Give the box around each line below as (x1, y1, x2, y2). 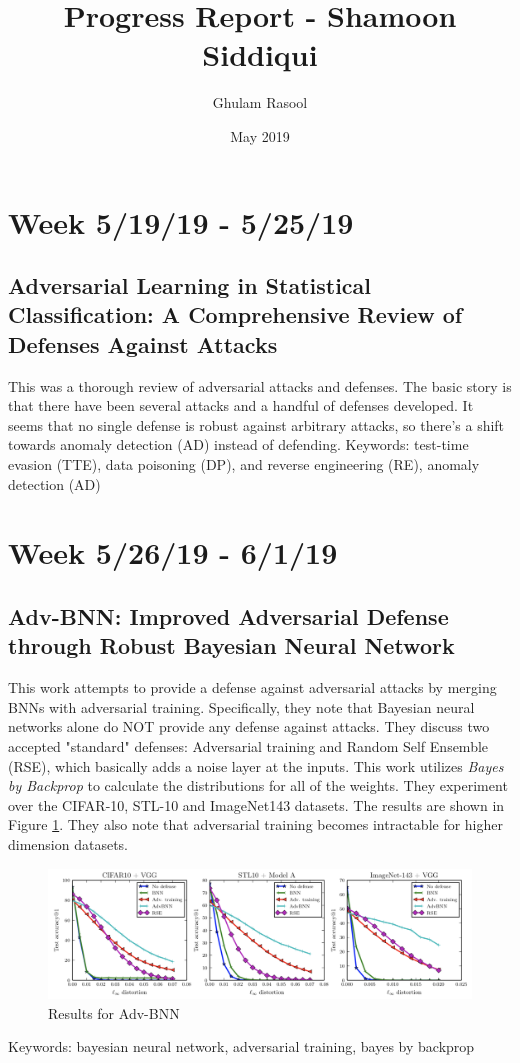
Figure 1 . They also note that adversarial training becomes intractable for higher (8, 814, 503, 835)
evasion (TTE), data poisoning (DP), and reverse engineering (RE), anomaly (8, 454, 480, 475)
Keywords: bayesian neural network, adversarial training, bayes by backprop (8, 1036, 475, 1057)
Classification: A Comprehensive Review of (8, 299, 463, 330)
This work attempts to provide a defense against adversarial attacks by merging (8, 677, 497, 698)
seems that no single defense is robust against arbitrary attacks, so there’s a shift (8, 414, 505, 435)
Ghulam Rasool (212, 92, 308, 113)
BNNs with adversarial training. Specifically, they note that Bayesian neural (8, 696, 475, 717)
